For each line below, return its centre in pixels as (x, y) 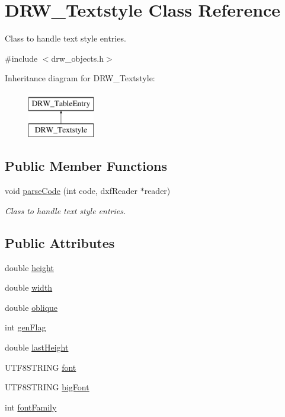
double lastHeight (37, 347)
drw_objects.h (77, 58)
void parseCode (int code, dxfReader (71, 191)
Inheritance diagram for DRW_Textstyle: (80, 78)
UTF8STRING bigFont (47, 387)
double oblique (31, 307)
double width (29, 287)
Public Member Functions (86, 166)
